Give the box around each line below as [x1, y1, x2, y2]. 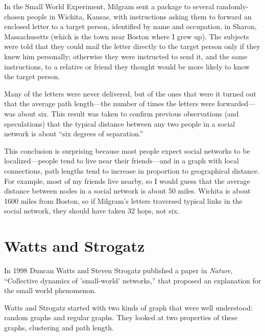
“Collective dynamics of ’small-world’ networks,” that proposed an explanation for [4, 275, 261, 285]
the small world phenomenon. [4, 285, 97, 296]
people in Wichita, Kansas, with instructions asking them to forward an [27, 11, 252, 21]
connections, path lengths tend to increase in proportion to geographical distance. [4, 165, 260, 176]
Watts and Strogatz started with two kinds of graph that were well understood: [4, 302, 253, 313]
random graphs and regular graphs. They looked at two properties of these [4, 312, 238, 323]
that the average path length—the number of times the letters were [4, 98, 215, 109]
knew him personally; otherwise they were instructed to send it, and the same [4, 51, 248, 61]
